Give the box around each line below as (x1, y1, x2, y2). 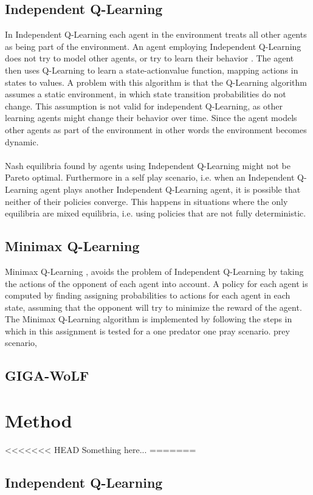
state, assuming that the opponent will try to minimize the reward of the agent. (5, 300, 302, 313)
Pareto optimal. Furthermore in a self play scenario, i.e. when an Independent (5, 171, 295, 184)
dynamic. (5, 135, 39, 148)
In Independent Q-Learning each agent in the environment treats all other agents (5, 28, 307, 41)
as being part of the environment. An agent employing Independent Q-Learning (5, 40, 301, 52)
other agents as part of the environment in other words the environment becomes (5, 123, 307, 136)
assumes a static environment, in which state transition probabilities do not (5, 88, 286, 100)
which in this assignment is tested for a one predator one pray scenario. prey (5, 324, 290, 337)
